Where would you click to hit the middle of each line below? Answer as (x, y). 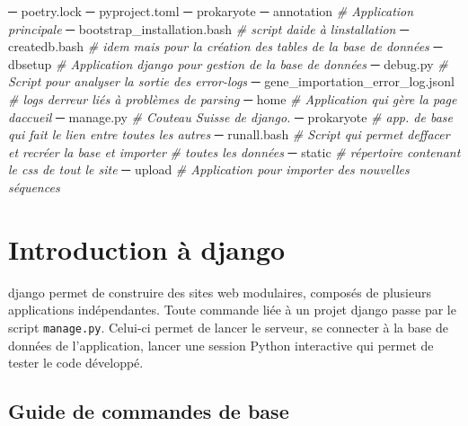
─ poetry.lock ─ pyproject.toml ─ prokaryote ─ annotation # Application (211, 11)
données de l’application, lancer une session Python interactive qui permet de (221, 345)
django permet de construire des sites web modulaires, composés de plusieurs (220, 292)
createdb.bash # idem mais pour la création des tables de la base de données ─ (225, 46)
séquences (34, 186)
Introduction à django (147, 248)
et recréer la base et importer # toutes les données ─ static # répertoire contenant (234, 151)
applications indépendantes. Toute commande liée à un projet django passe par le (232, 310)
